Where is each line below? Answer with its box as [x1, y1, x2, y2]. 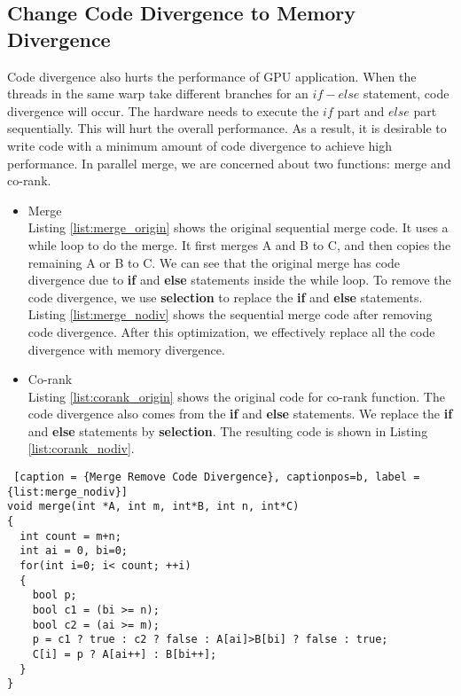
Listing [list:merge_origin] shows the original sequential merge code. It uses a [27, 218, 449, 237]
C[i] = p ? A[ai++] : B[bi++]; [32, 647, 217, 661]
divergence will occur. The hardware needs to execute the [7, 101, 319, 120]
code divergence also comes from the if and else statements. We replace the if [27, 404, 453, 423]
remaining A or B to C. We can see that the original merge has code [27, 253, 401, 271]
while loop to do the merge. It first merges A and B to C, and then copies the [27, 235, 451, 254]
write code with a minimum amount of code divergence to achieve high [7, 136, 393, 154]
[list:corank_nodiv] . [27, 439, 135, 457]
